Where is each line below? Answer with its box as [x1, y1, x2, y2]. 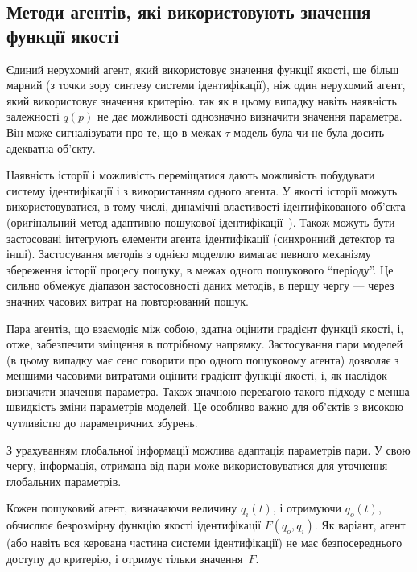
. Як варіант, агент [314, 516, 406, 533]
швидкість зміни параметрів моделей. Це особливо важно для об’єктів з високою [6, 398, 403, 415]
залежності [6, 108, 60, 125]
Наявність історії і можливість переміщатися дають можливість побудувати [6, 167, 375, 183]
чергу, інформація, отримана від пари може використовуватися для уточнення [6, 457, 388, 474]
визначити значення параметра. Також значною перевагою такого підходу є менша [6, 382, 410, 399]
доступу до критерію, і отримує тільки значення [6, 549, 243, 566]
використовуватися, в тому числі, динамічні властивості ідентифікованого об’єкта [6, 198, 406, 215]
